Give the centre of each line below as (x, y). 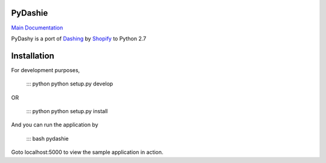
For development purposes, (46, 70)
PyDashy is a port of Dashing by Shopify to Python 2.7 (79, 38)
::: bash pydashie (47, 138)
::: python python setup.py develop (70, 84)
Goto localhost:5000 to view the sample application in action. (87, 152)
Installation (33, 56)
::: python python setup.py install (67, 111)
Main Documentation (37, 28)
